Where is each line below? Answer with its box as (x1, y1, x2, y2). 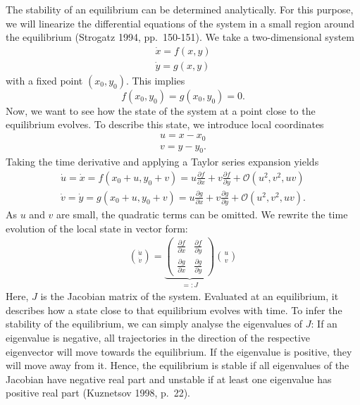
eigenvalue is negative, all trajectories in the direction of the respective (6, 330, 311, 344)
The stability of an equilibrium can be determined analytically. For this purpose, (6, 2, 354, 16)
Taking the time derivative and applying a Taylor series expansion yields (6, 154, 319, 169)
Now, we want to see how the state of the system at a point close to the (6, 103, 316, 118)
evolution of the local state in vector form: (6, 220, 188, 235)
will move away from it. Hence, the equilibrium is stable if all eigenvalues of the (6, 358, 349, 373)
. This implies (125, 73, 185, 87)
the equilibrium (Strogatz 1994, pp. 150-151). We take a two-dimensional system (6, 30, 354, 44)
